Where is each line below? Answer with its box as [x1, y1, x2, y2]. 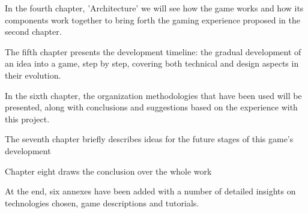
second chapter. [5, 25, 62, 38]
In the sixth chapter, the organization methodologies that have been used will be [5, 89, 302, 101]
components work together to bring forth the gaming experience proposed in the [5, 13, 300, 26]
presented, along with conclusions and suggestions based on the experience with [5, 101, 298, 113]
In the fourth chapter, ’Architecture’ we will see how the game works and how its [5, 2, 304, 14]
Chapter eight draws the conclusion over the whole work [5, 164, 212, 177]
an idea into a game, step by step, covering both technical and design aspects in [5, 57, 299, 70]
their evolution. [5, 68, 61, 81]
